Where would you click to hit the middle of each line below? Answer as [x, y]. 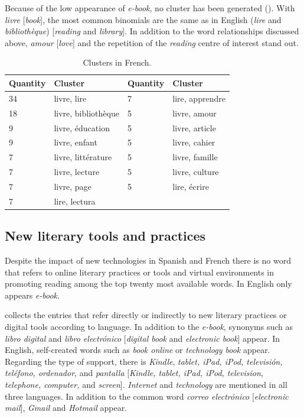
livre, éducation [82, 127]
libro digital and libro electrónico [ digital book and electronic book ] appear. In [143, 338]
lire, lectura [75, 201]
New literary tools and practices [105, 236]
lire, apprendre [199, 98]
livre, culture [196, 172]
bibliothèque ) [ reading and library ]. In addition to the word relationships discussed [152, 31]
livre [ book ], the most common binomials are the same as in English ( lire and [143, 19]
